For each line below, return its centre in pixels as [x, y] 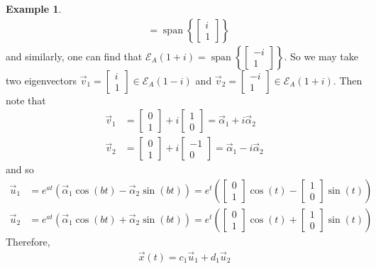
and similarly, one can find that [74, 56]
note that [26, 100]
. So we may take [321, 56]
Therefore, [28, 241]
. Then [348, 80]
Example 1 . [34, 9]
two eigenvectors [42, 80]
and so [20, 169]
